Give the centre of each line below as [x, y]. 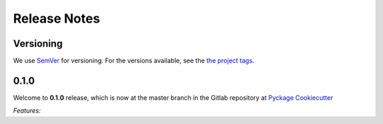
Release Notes [57, 18]
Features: [27, 111]
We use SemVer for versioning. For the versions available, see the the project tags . [134, 61]
